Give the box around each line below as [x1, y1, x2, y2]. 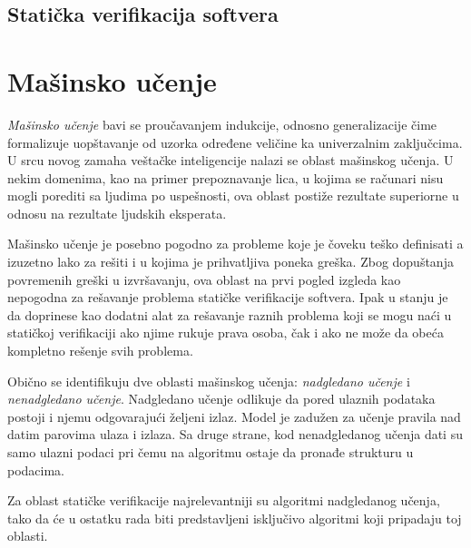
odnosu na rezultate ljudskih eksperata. [7, 203, 227, 222]
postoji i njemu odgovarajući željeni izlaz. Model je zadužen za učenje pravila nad [7, 406, 461, 426]
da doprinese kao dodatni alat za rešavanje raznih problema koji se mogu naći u [7, 305, 452, 324]
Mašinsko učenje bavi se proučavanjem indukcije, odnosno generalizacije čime [7, 114, 437, 133]
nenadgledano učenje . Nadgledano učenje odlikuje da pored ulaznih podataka [7, 389, 436, 408]
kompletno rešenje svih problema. [7, 341, 193, 360]
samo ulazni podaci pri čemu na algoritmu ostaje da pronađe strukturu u [7, 443, 414, 461]
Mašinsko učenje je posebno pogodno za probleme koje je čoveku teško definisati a [7, 234, 464, 253]
